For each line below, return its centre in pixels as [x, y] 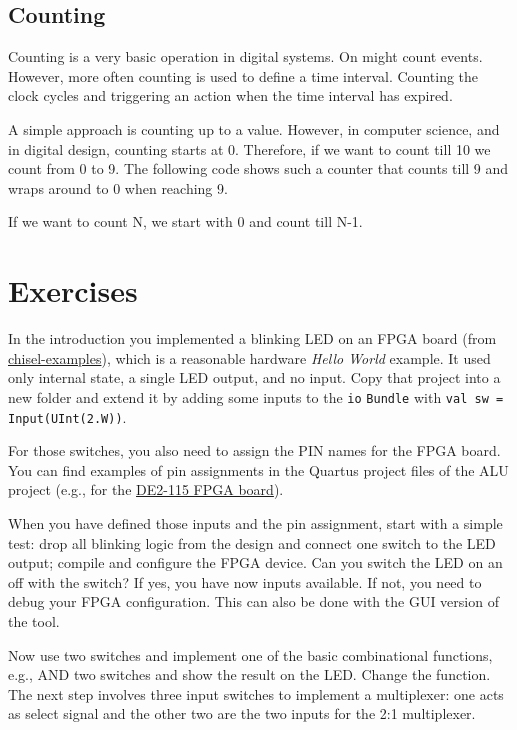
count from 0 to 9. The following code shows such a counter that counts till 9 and [258, 168]
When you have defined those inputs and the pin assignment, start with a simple [255, 522]
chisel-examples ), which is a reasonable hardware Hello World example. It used [249, 357]
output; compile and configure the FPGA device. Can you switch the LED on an [255, 562]
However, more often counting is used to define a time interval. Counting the [243, 75]
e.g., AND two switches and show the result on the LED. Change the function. [249, 674]
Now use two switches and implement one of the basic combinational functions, [250, 654]
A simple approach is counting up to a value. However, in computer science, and [254, 128]
